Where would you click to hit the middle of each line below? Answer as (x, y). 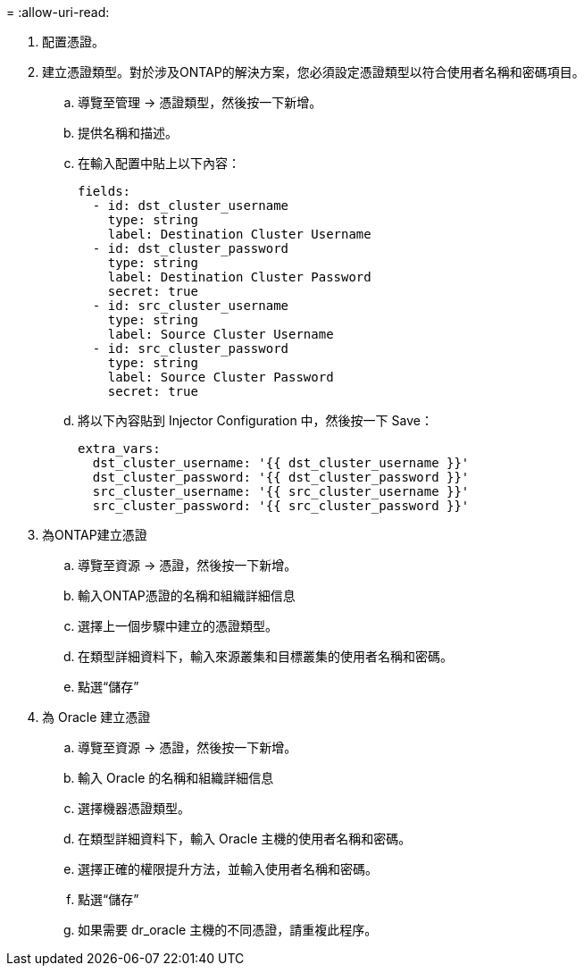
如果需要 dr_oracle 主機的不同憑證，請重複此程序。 (228, 930)
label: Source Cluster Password (221, 377)
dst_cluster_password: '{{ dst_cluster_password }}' (281, 477)
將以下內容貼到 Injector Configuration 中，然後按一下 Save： (255, 420)
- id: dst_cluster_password (191, 248)
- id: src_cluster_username (191, 306)
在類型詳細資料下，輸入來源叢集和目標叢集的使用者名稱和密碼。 (265, 656)
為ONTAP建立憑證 (95, 535)
